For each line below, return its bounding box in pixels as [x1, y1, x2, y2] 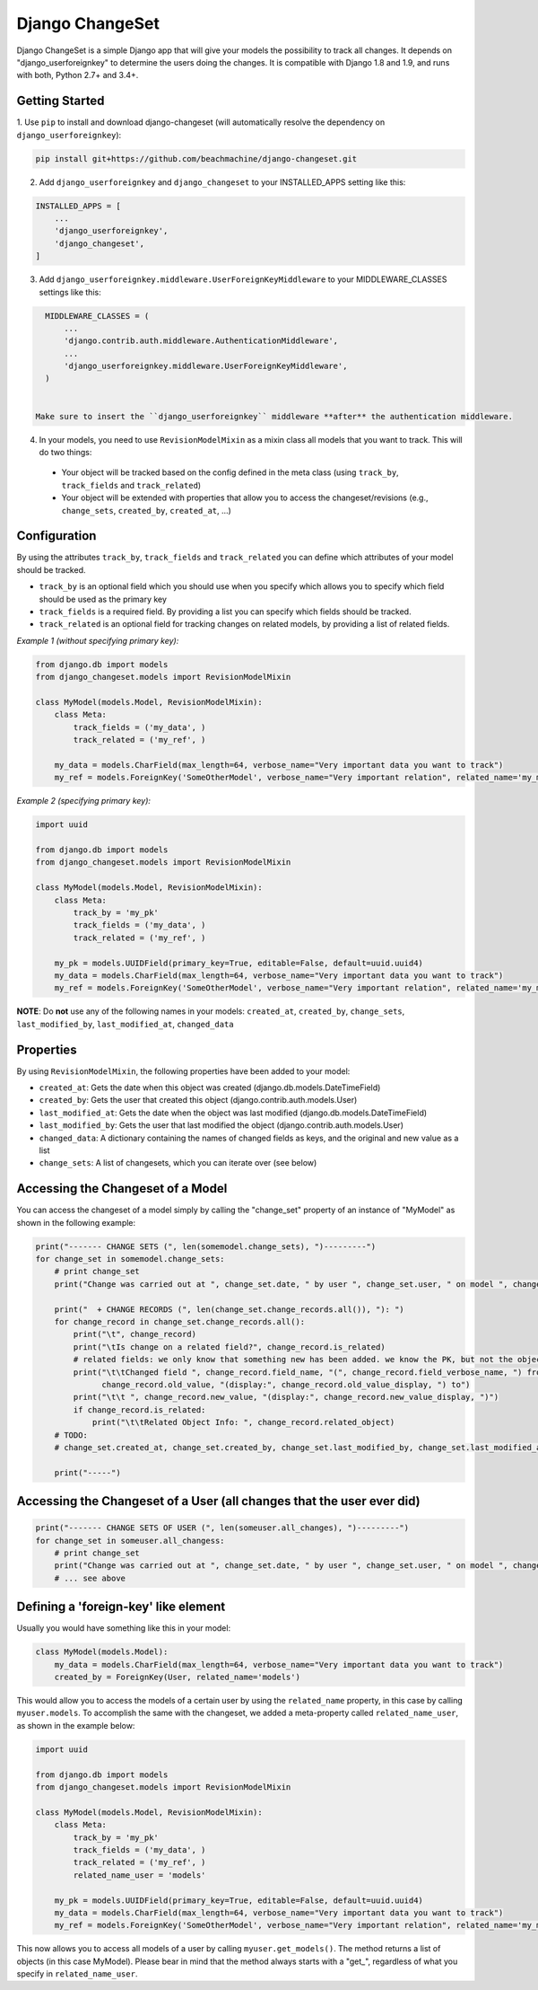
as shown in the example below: [16, 1720, 135, 1730]
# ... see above [54, 1572, 126, 1583]
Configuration [16, 528, 97, 543]
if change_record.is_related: [73, 1404, 206, 1414]
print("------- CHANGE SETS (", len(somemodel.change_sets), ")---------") [35, 1241, 377, 1252]
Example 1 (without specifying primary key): [16, 635, 179, 646]
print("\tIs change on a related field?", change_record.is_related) [73, 1342, 386, 1352]
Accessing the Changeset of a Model [16, 1181, 228, 1196]
